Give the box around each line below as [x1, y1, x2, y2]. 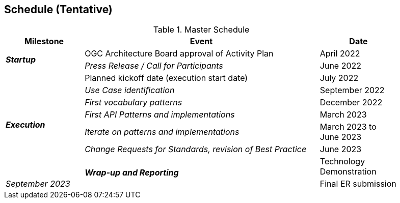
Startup [6, 54, 36, 65]
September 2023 [6, 179, 70, 189]
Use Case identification [85, 85, 175, 96]
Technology [319, 156, 365, 167]
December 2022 [319, 97, 383, 108]
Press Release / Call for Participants [85, 61, 223, 71]
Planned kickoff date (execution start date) [85, 73, 248, 83]
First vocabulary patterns [85, 97, 182, 108]
